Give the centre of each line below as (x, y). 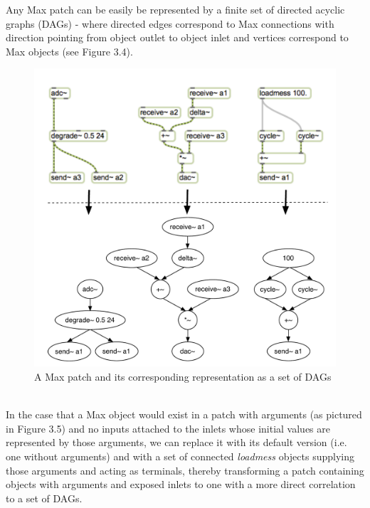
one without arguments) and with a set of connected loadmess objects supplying (180, 456)
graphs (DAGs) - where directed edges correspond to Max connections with (170, 23)
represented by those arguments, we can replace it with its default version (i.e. (176, 442)
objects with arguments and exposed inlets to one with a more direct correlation (181, 484)
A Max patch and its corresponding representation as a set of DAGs (183, 376)
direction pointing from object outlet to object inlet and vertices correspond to (177, 37)
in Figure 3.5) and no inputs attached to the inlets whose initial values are (168, 428)
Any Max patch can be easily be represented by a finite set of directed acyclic (175, 9)
